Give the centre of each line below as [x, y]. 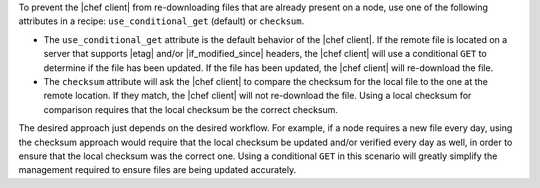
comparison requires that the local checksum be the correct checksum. [191, 109]
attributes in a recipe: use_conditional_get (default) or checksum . [161, 21]
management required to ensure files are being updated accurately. [157, 170]
